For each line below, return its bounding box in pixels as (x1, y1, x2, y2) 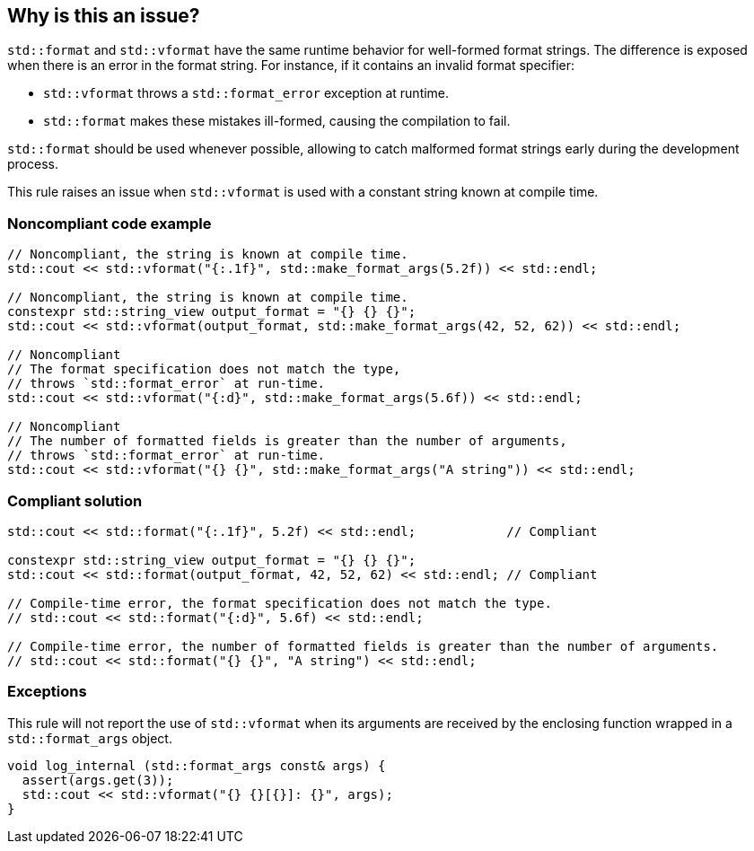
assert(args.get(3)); (22, 772, 174, 787)
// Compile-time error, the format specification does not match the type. (7, 595, 552, 610)
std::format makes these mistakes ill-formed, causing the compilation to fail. (43, 113, 511, 129)
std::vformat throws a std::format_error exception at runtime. (43, 85, 450, 101)
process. (7, 156, 58, 172)
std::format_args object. (7, 730, 172, 746)
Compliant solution (7, 491, 143, 510)
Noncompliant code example (7, 214, 212, 232)
